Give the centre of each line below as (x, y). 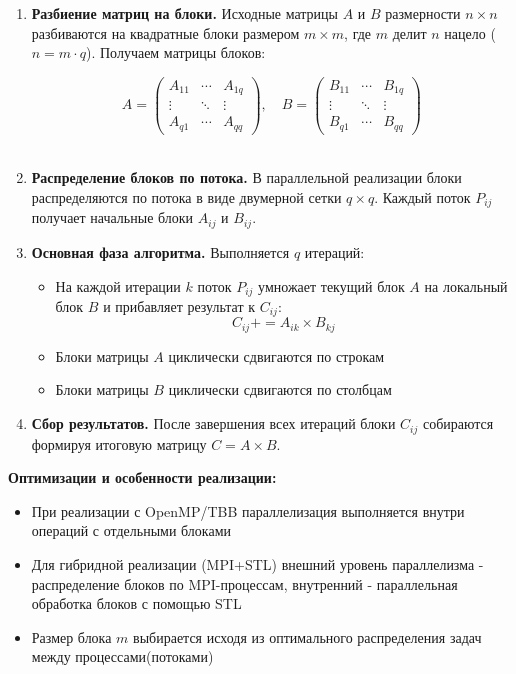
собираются (458, 423)
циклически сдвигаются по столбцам (280, 389)
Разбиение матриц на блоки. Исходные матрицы (184, 13)
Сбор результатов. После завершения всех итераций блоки (213, 423)
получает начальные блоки (112, 217)
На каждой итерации (118, 285)
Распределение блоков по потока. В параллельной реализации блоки (246, 177)
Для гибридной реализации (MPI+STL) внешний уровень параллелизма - (257, 563)
